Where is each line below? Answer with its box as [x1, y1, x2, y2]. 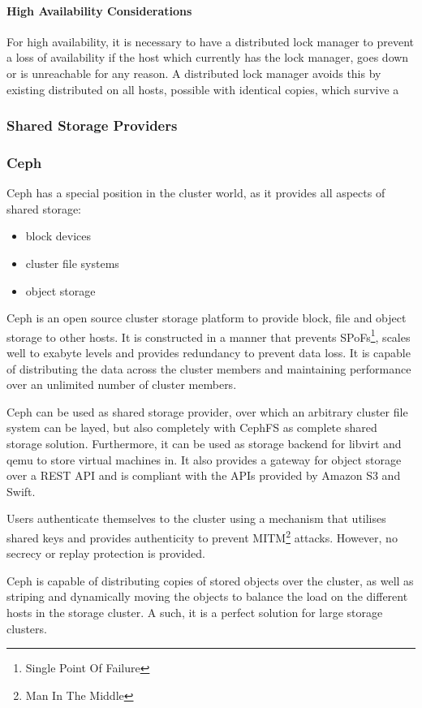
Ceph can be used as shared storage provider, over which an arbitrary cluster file [6, 403, 408, 420]
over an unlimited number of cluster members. [6, 376, 237, 393]
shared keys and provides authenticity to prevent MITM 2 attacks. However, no [6, 526, 398, 546]
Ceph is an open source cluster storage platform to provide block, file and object [6, 309, 407, 326]
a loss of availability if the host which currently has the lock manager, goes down [6, 49, 409, 66]
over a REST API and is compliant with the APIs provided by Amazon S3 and [6, 467, 401, 484]
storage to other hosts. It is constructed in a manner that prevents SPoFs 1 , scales [6, 326, 411, 345]
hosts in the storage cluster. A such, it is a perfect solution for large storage [6, 604, 383, 621]
